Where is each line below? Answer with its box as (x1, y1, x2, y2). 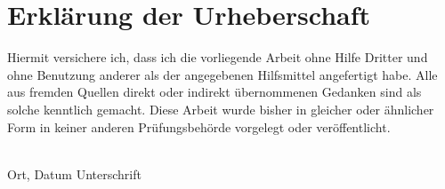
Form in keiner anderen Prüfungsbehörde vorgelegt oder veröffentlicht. (7, 117, 391, 136)
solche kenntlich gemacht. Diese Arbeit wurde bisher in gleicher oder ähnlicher (7, 99, 434, 118)
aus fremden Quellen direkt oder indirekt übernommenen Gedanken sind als (7, 83, 422, 101)
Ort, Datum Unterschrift (7, 164, 142, 183)
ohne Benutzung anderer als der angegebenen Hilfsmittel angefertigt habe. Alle (7, 65, 438, 83)
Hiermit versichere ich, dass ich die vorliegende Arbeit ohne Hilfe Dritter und (7, 48, 428, 67)
